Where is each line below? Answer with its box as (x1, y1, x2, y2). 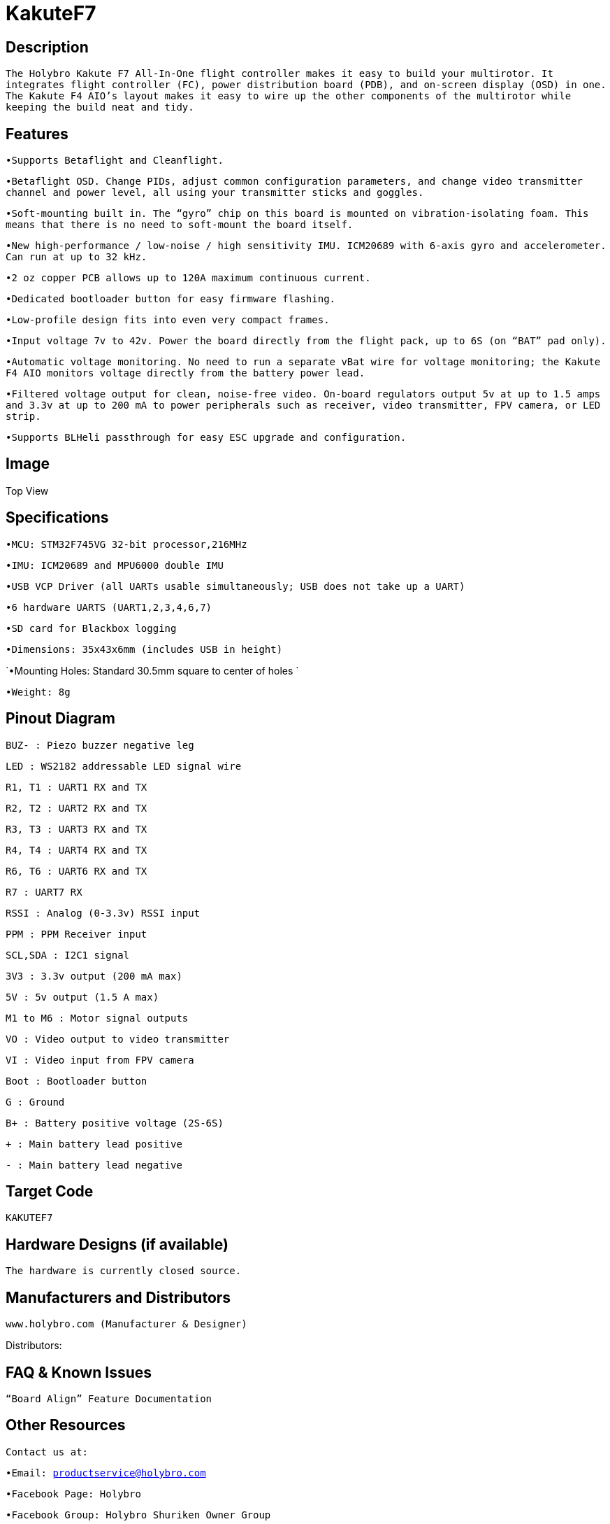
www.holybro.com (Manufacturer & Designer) (6, 1318, 247, 1330)
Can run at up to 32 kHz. (6, 251, 147, 263)
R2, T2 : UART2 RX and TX (6, 802, 147, 814)
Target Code (6, 1182, 94, 1200)
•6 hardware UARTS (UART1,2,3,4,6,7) (6, 601, 212, 613)
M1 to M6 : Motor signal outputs (6, 1012, 189, 1024)
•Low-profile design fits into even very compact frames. (6, 314, 330, 326)
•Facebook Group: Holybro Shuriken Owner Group (6, 1509, 271, 1521)
